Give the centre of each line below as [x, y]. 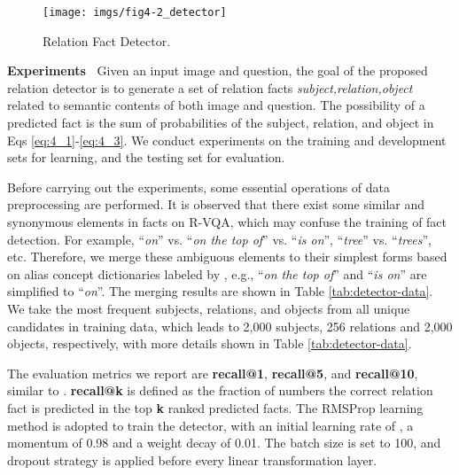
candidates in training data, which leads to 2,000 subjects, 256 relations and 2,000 [230, 326]
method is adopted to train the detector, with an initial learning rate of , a [210, 425]
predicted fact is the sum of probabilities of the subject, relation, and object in [221, 123]
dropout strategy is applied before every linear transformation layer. [192, 459]
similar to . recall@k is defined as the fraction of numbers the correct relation [220, 390]
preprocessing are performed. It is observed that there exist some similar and [216, 204]
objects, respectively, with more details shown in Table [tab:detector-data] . [210, 343]
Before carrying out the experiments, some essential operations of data [199, 187]
